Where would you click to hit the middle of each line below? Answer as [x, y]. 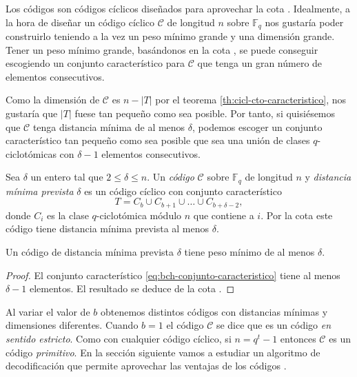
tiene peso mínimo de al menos [249, 252]
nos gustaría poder [304, 22]
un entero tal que [67, 177]
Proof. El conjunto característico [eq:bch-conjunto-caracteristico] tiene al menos [173, 275]
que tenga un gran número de [260, 63]
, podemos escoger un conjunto [257, 126]
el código [185, 325]
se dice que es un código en [274, 325]
